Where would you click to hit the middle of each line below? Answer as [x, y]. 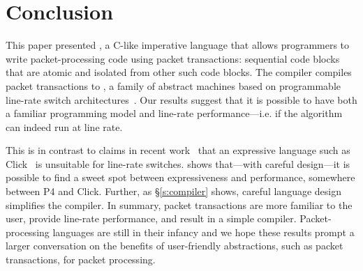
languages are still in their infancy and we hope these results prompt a [203, 232]
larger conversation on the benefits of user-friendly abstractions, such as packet [175, 246]
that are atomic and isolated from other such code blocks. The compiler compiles [179, 72]
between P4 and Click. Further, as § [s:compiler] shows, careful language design [173, 191]
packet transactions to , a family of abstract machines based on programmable [173, 85]
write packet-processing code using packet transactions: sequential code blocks [173, 58]
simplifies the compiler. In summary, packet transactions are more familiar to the [179, 204]
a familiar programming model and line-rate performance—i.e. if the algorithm [174, 113]
